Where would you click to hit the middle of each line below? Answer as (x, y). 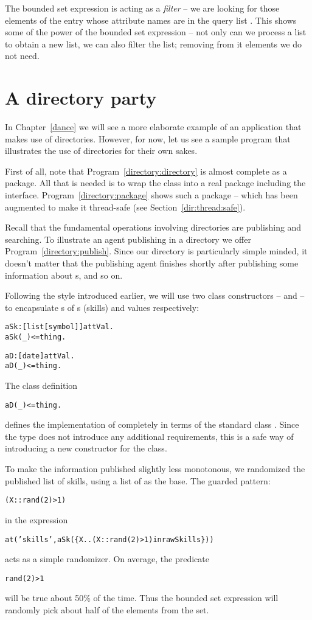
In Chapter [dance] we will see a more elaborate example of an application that (153, 127)
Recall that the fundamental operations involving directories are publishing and (153, 227)
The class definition (41, 385)
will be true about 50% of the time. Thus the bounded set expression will (142, 598)
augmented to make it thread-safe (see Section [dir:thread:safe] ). (125, 207)
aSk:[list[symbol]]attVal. (59, 327)
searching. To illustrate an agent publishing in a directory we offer (128, 239)
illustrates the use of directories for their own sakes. (101, 151)
